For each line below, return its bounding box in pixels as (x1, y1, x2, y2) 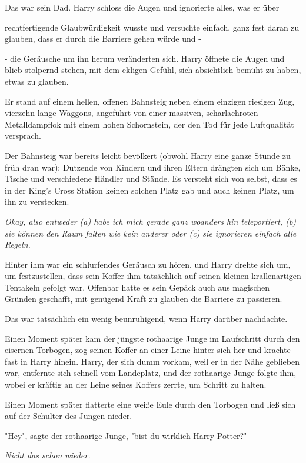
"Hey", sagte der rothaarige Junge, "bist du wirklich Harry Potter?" (5, 429, 247, 441)
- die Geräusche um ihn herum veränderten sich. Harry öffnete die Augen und (5, 52, 285, 64)
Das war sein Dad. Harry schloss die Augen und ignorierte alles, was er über (5, 1, 280, 13)
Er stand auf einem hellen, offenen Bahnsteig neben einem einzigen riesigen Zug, (5, 95, 295, 107)
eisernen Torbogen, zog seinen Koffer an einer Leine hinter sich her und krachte (5, 344, 291, 356)
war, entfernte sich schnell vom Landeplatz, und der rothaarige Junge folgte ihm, (5, 367, 297, 379)
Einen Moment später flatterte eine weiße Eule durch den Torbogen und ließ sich (5, 398, 296, 410)
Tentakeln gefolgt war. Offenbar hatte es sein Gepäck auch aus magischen (5, 281, 270, 293)
